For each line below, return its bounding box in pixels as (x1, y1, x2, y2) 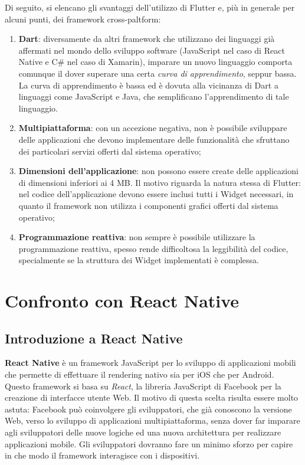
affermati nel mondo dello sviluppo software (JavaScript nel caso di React (18, 44, 285, 56)
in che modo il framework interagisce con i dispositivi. (5, 449, 200, 461)
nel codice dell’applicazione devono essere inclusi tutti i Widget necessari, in (18, 188, 294, 200)
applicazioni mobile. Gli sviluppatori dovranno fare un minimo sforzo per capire (5, 437, 293, 450)
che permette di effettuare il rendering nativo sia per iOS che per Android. (5, 368, 274, 381)
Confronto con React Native (5, 289, 240, 313)
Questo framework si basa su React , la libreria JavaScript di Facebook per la (5, 379, 281, 392)
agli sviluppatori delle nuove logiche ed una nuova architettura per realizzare (5, 426, 281, 438)
